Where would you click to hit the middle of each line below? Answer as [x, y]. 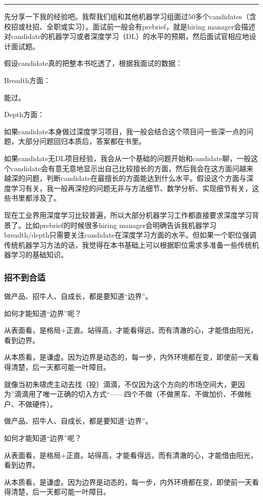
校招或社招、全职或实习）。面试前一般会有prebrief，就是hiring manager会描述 [130, 26]
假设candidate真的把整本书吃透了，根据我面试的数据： [94, 63]
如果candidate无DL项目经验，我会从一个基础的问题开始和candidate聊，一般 [127, 158]
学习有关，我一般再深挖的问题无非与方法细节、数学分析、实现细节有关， [131, 188]
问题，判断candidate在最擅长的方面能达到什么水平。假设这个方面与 [136, 178]
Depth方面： [24, 114]
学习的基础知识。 [39, 255]
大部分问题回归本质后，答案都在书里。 [82, 141]
